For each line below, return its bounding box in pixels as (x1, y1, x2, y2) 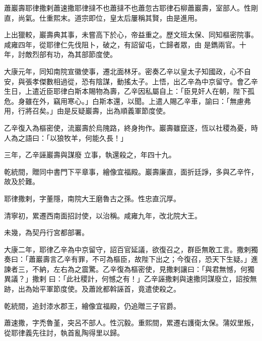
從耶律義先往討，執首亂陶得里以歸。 (4, 327, 124, 337)
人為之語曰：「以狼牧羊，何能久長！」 (4, 132, 127, 143)
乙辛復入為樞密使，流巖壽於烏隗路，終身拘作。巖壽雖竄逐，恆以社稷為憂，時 (4, 122, 258, 133)
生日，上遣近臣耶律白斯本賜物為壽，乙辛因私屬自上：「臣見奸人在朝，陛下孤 (4, 86, 254, 96)
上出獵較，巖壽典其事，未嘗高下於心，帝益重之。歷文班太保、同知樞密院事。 (4, 29, 258, 40)
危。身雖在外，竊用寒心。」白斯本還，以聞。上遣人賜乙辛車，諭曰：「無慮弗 (4, 95, 251, 106)
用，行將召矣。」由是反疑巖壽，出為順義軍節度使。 (4, 105, 170, 116)
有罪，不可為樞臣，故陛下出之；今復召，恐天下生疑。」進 (71, 254, 258, 264)
